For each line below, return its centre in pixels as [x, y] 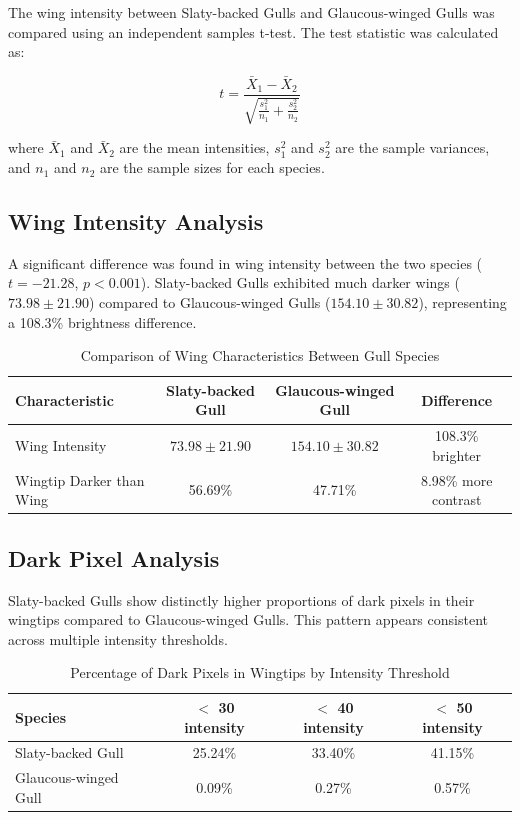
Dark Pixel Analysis [114, 557]
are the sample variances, [412, 147]
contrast [456, 499]
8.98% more [456, 479]
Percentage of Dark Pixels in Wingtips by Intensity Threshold [260, 672]
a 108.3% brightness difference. [102, 321]
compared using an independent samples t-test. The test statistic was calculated [253, 31]
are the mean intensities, [194, 147]
